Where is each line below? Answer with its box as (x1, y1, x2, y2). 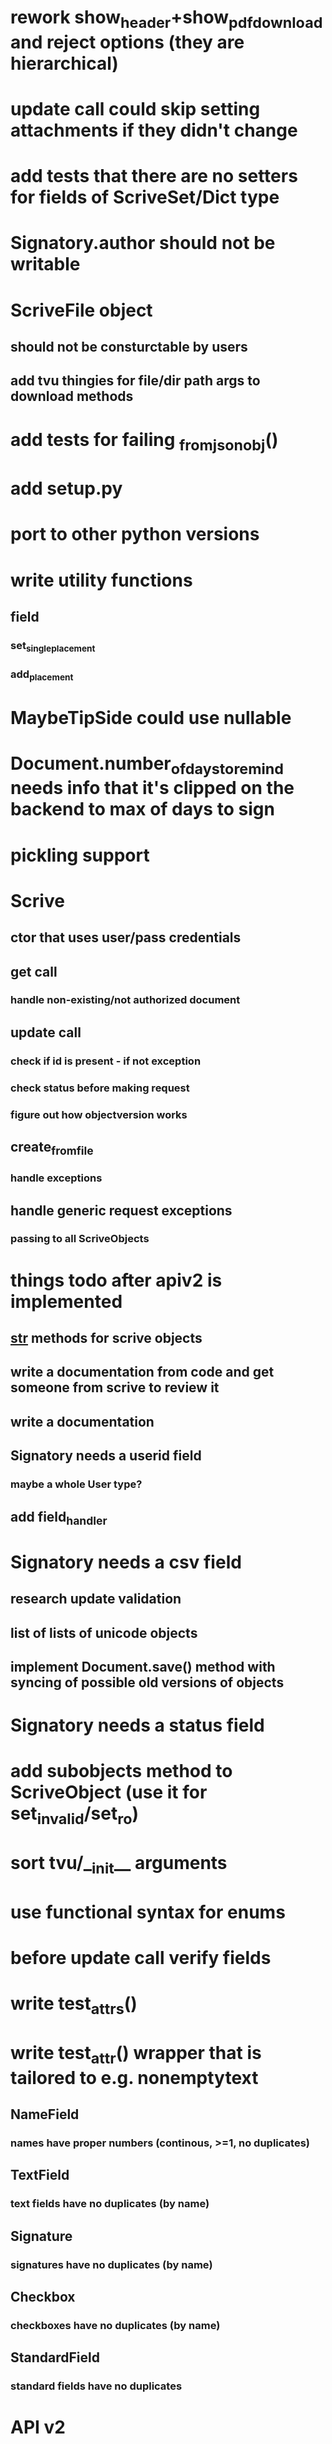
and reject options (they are (10, 31, 245, 53)
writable (10, 253, 81, 276)
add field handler (10, 1508, 108, 1528)
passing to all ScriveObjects (10, 1232, 150, 1246)
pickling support (10, 844, 150, 866)
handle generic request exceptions (10, 1202, 233, 1219)
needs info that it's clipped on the (10, 777, 295, 800)
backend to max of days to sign (10, 798, 275, 821)
